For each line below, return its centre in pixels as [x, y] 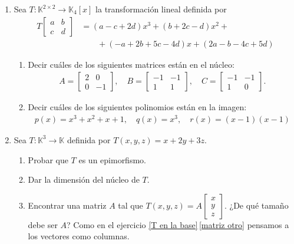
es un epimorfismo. [112, 159]
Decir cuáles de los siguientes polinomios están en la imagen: [137, 107]
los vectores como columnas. [79, 236]
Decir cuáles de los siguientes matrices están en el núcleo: [131, 64]
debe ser [43, 224]
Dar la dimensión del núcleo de [84, 179]
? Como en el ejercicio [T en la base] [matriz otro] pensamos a [178, 224]
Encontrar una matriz [67, 205]
